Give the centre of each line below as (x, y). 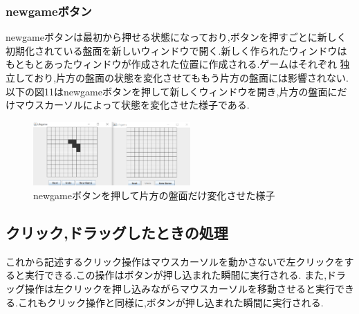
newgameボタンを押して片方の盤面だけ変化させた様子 (154, 195)
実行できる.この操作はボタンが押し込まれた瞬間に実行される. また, (176, 275)
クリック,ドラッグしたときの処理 (117, 233)
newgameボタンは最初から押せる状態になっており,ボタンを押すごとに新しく (176, 37)
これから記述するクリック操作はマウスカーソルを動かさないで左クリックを (175, 261)
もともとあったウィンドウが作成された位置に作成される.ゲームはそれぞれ (171, 64)
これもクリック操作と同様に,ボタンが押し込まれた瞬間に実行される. (171, 302)
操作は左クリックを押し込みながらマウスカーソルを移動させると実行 (179, 289)
